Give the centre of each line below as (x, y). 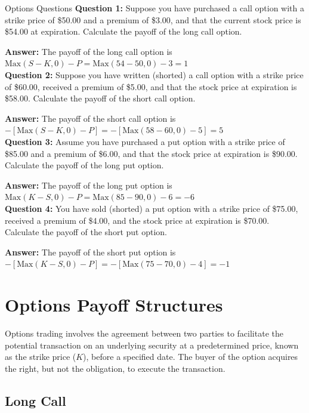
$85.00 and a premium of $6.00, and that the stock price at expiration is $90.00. (151, 153)
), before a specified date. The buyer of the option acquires (191, 357)
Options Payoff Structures (114, 305)
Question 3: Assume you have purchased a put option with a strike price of (145, 141)
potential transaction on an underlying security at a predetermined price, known (152, 345)
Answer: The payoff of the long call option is (89, 51)
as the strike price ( (41, 357)
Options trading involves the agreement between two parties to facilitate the (144, 333)
